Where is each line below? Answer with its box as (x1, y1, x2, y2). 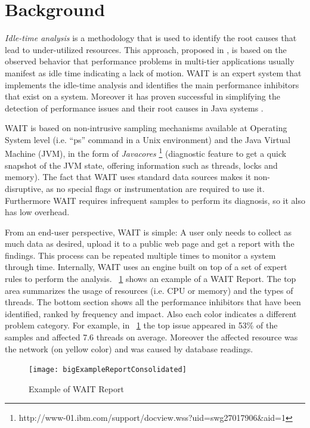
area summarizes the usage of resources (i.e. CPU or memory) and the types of (5, 284, 293, 296)
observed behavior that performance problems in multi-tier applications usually (5, 55, 294, 67)
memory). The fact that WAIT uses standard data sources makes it (5, 170, 252, 183)
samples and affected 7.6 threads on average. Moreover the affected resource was (5, 331, 298, 343)
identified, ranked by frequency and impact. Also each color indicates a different (5, 307, 297, 320)
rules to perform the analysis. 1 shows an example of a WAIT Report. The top (5, 272, 296, 285)
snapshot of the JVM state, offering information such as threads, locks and (5, 159, 278, 171)
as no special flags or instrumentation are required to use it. (46, 182, 265, 194)
